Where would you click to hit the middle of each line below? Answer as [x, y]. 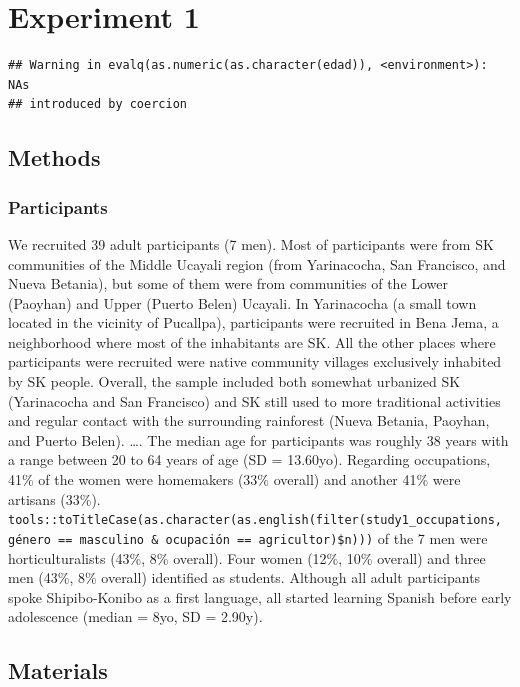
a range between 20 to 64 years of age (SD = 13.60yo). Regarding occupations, [249, 459]
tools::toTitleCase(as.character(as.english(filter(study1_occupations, [255, 520]
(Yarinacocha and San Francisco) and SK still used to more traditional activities [254, 400]
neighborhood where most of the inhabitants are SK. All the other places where [252, 341]
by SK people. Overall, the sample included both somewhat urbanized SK [234, 381]
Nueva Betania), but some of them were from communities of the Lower [228, 283]
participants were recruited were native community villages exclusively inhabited [255, 361]
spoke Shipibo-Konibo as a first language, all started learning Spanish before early [260, 596]
